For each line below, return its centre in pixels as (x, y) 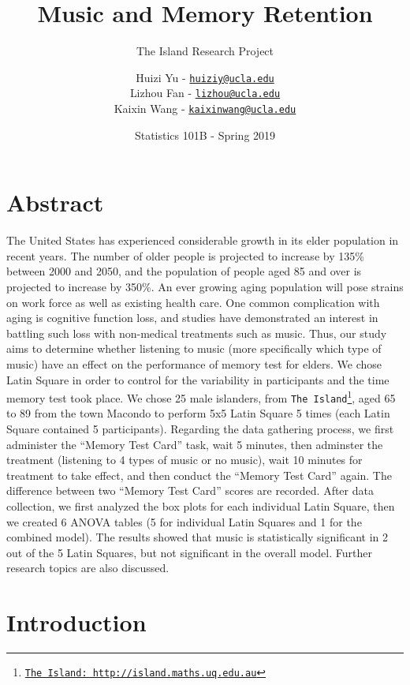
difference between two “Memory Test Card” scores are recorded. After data (190, 490)
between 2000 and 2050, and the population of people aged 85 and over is (184, 271)
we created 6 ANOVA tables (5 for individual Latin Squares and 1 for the (184, 521)
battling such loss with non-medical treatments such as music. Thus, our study (197, 333)
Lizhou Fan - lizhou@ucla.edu (205, 93)
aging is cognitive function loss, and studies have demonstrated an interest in (192, 318)
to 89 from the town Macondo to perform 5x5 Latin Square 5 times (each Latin (198, 413)
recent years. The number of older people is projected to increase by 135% (185, 255)
